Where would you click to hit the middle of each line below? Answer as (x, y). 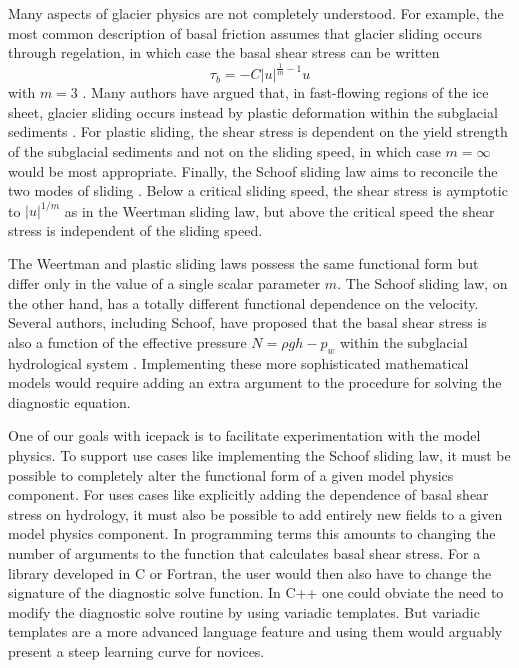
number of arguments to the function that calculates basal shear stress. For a (244, 552)
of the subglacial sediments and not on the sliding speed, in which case (224, 150)
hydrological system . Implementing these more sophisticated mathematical (238, 362)
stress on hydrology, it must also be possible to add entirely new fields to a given (255, 513)
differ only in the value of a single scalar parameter (164, 282)
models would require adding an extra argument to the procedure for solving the (255, 382)
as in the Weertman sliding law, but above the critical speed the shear (279, 210)
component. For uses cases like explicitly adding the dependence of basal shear (248, 494)
